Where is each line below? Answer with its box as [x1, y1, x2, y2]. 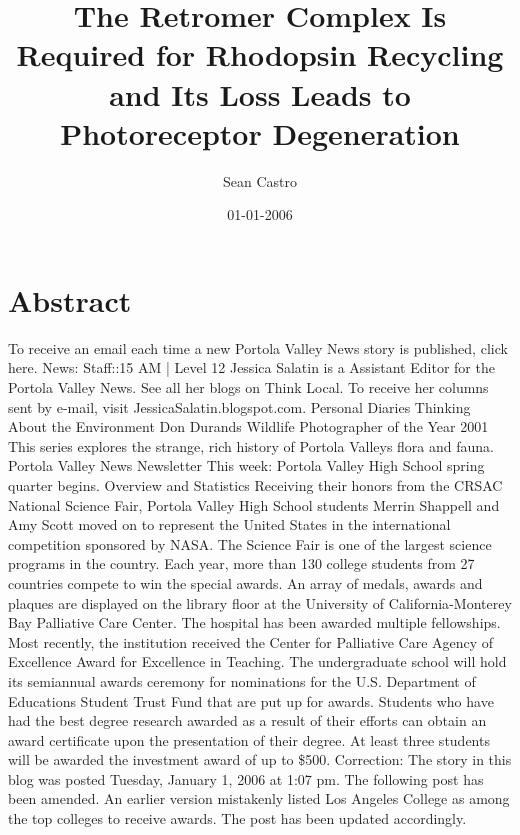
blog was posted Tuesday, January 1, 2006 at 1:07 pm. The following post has [8, 768, 484, 789]
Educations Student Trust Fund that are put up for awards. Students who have [8, 690, 494, 711]
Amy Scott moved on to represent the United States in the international [8, 514, 451, 535]
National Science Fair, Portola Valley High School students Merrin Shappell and [8, 494, 500, 515]
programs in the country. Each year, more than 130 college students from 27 [8, 553, 475, 574]
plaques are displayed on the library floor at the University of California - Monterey [8, 592, 512, 613]
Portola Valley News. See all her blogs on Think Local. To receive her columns [8, 377, 489, 397]
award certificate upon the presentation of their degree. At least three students [8, 729, 490, 750]
